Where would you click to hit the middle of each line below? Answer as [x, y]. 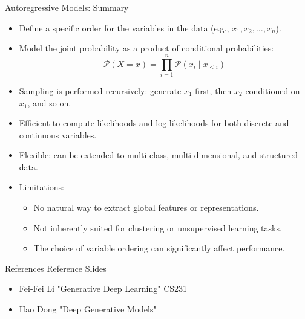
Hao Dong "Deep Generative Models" [88, 309]
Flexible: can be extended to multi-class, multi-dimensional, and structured [159, 155]
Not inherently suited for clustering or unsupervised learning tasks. [158, 227]
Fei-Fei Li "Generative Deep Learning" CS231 [103, 288]
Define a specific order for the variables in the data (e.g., [124, 27]
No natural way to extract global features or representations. [146, 208]
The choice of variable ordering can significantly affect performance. [159, 248]
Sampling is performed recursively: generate [100, 90]
